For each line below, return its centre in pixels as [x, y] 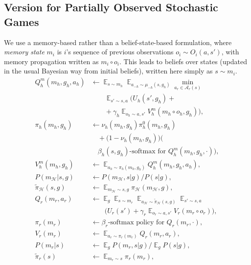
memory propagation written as [51, 61]
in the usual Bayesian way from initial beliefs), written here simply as [108, 71]
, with [230, 52]
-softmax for [148, 152]
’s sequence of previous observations [120, 52]
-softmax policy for [136, 223]
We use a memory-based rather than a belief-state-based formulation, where [118, 42]
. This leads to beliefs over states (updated [183, 61]
